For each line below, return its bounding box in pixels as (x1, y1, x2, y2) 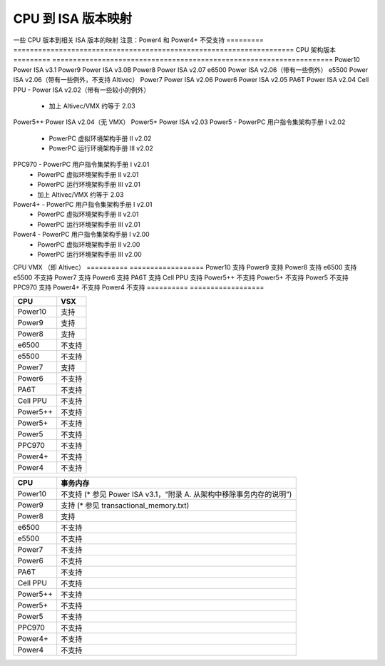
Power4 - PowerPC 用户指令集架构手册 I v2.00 (13, 230, 150, 239)
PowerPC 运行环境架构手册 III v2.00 (37, 250, 142, 258)
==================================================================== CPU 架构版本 (13, 45, 337, 53)
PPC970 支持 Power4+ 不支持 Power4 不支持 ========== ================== (13, 283, 265, 292)
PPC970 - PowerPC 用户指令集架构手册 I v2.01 (13, 160, 150, 169)
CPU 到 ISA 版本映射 (13, 11, 132, 26)
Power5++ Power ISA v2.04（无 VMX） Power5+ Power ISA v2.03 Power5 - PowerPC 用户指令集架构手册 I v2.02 (13, 118, 346, 126)
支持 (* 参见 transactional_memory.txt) (61, 500, 190, 510)
